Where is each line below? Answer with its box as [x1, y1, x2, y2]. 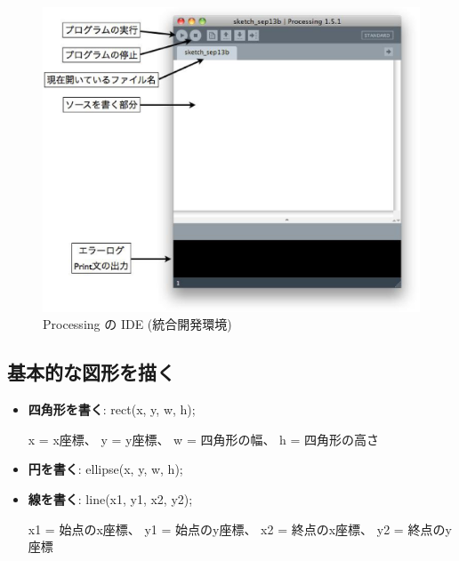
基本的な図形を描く [7, 358, 175, 386]
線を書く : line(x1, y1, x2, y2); [28, 490, 193, 509]
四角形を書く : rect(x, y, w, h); [28, 400, 196, 419]
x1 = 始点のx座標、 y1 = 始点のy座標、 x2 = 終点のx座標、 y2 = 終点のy [28, 519, 452, 538]
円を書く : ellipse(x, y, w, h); [28, 460, 183, 478]
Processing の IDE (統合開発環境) [43, 315, 232, 333]
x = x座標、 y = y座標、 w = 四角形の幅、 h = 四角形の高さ [28, 429, 380, 448]
